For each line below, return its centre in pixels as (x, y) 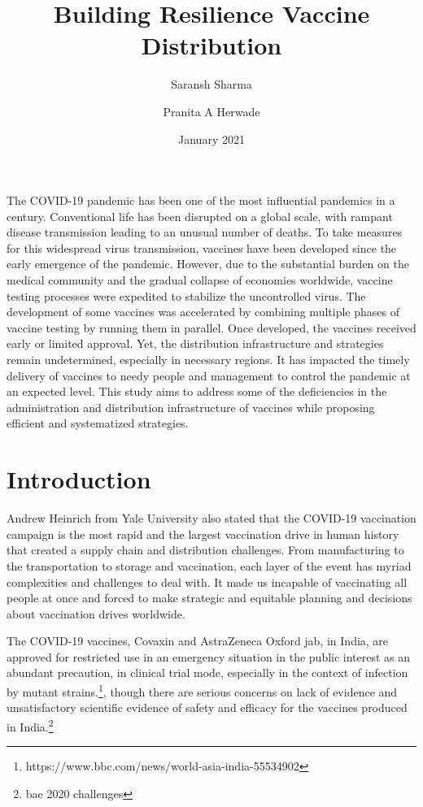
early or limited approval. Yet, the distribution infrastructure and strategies (195, 343)
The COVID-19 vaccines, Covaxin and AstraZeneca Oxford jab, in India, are (198, 641)
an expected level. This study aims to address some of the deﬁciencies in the (197, 391)
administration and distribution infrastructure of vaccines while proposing (191, 407)
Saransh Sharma (211, 84)
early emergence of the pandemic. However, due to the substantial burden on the (208, 264)
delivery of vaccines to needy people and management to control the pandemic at (209, 375)
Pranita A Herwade (211, 111)
